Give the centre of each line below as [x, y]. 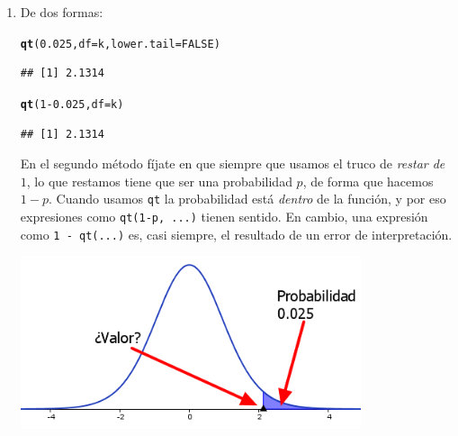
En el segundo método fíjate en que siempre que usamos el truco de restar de [233, 163]
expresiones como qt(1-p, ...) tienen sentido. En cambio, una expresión [224, 216]
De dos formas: [62, 12]
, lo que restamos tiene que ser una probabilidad [159, 181]
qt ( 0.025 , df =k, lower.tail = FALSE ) [120, 44]
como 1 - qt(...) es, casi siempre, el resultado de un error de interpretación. [236, 234]
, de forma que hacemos [368, 181]
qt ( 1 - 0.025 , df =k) [72, 104]
